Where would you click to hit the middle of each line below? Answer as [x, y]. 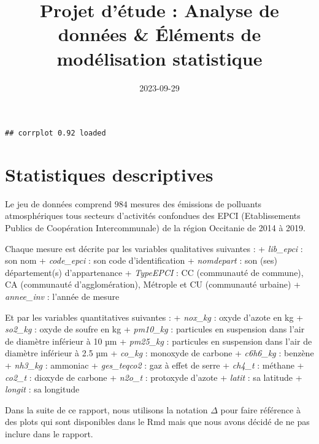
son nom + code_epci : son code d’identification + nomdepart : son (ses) [141, 260]
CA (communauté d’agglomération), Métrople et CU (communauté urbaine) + [153, 284]
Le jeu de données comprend [59, 203]
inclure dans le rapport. [49, 433]
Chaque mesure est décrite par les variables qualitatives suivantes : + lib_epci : [154, 248]
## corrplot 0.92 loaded [56, 133]
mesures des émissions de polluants [196, 203]
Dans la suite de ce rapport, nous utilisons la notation [106, 409]
